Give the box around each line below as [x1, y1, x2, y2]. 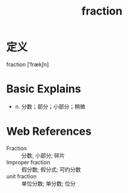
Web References [6, 124, 92, 138]
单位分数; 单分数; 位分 [21, 180, 76, 187]
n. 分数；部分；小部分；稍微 [15, 103, 86, 110]
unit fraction [6, 172, 37, 180]
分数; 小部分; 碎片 [21, 152, 66, 159]
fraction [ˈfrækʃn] [6, 61, 49, 68]
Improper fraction [6, 158, 50, 166]
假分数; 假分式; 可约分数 [21, 166, 81, 173]
